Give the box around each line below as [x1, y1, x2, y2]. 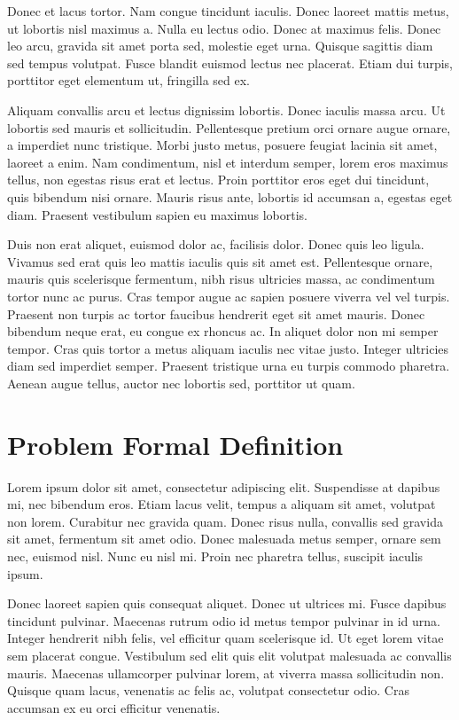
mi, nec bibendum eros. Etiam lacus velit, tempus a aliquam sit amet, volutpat [7, 495, 436, 513]
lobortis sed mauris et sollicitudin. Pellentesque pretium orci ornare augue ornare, [7, 118, 451, 137]
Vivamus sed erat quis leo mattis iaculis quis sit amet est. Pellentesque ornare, [7, 252, 433, 270]
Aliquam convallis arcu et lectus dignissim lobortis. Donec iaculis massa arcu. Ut [7, 100, 446, 119]
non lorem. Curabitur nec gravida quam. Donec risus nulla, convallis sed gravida [7, 512, 443, 530]
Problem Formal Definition [7, 426, 344, 462]
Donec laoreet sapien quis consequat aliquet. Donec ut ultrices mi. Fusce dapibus [7, 594, 447, 613]
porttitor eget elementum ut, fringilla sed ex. [7, 71, 250, 90]
